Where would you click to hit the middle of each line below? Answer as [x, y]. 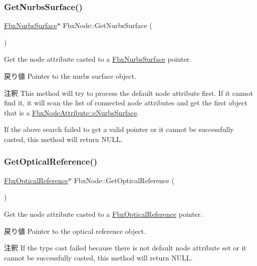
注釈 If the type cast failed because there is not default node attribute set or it [125, 248]
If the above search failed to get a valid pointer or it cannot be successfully [119, 129]
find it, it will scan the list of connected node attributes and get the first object [126, 103]
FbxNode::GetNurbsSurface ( [107, 25]
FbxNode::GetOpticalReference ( [124, 180]
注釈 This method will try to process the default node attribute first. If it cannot [129, 93]
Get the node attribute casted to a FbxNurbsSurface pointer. [98, 59]
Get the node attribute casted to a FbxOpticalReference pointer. [103, 214]
